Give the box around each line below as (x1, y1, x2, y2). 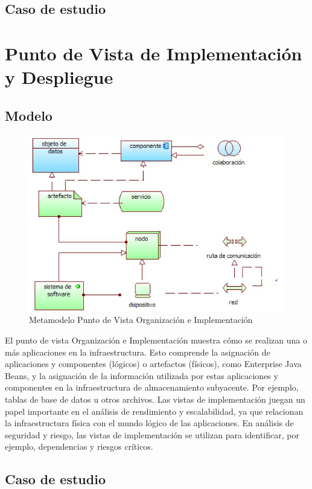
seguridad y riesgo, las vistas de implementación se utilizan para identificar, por (5, 428, 299, 441)
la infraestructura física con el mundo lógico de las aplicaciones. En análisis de (5, 417, 294, 429)
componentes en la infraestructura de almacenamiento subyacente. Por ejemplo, (5, 381, 299, 394)
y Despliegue (5, 65, 113, 89)
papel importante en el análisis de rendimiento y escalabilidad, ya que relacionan (5, 404, 304, 417)
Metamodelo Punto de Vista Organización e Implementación (29, 313, 253, 326)
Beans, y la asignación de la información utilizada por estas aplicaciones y (5, 369, 278, 382)
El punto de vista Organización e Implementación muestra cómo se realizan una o (5, 334, 308, 347)
